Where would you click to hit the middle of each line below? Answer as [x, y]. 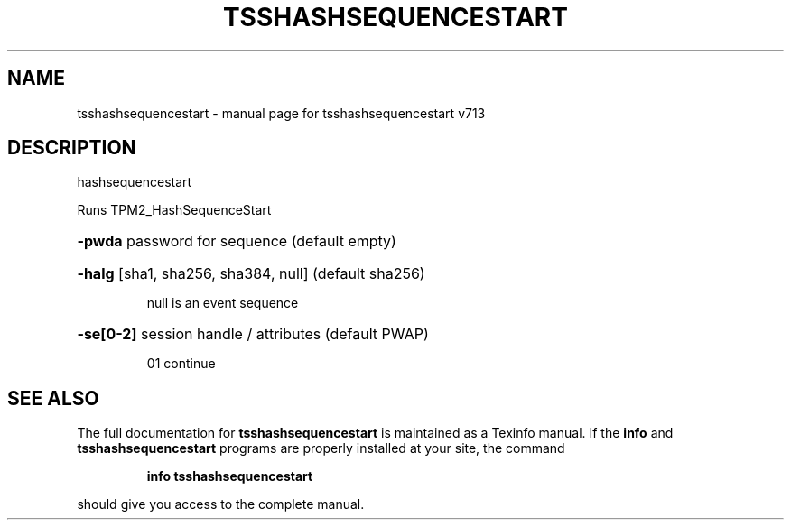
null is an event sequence [223, 303]
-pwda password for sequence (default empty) [237, 241]
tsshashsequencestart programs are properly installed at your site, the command [321, 448]
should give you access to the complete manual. [221, 504]
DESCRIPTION [72, 148]
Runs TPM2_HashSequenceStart [174, 210]
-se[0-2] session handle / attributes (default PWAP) [253, 334]
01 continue [181, 364]
